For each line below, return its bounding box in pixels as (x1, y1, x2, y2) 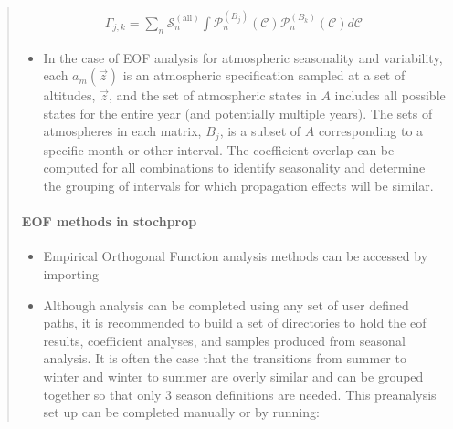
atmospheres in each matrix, (43, 121, 202, 141)
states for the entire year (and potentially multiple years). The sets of (43, 103, 433, 122)
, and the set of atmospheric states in (108, 86, 317, 105)
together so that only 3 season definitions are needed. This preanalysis (43, 384, 437, 403)
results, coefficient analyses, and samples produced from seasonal (43, 330, 406, 350)
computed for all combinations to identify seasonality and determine (43, 158, 426, 177)
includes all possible (334, 86, 446, 105)
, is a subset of (219, 121, 301, 141)
